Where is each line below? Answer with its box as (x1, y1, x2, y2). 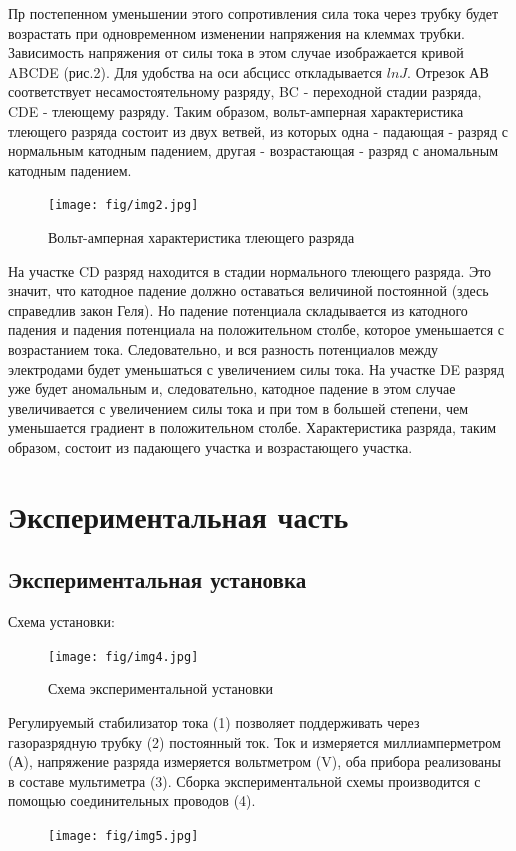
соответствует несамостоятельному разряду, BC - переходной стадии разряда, (8, 81, 482, 102)
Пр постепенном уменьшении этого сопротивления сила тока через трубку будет (8, 3, 499, 23)
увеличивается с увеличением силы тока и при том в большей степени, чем (8, 397, 469, 418)
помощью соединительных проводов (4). (8, 790, 256, 811)
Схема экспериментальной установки (48, 678, 274, 699)
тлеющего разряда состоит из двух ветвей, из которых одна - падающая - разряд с (8, 120, 509, 141)
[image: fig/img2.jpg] (48, 198, 199, 213)
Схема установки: (8, 611, 115, 632)
